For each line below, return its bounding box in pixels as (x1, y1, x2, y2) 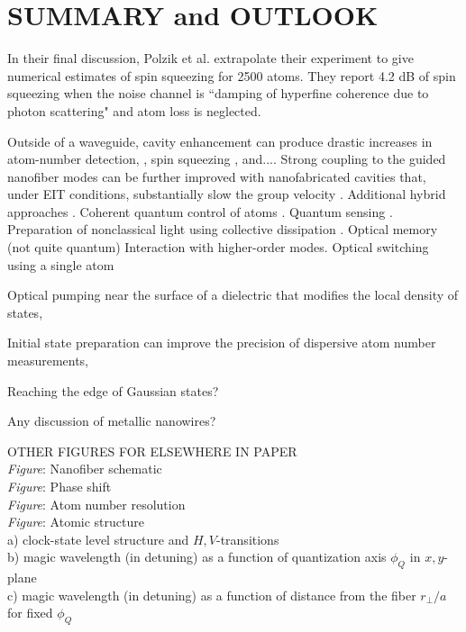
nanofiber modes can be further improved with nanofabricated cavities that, (7, 167, 426, 185)
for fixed (7, 603, 53, 622)
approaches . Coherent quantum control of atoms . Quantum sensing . (7, 202, 393, 221)
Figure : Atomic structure (7, 512, 144, 531)
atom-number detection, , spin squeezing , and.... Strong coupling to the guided (7, 149, 446, 168)
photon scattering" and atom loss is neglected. (7, 101, 261, 120)
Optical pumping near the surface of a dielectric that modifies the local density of (7, 285, 459, 304)
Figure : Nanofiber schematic (7, 459, 162, 478)
